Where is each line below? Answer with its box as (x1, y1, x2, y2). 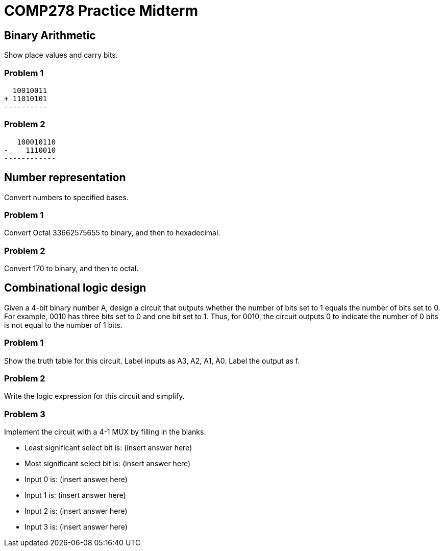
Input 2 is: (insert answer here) (24, 507, 128, 516)
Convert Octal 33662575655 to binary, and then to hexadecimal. (4, 228, 220, 237)
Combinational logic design (4, 281, 146, 295)
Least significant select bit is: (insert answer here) (24, 443, 192, 452)
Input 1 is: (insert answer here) (24, 491, 126, 500)
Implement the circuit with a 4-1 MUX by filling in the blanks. (4, 427, 206, 437)
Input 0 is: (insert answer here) (24, 475, 128, 484)
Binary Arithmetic (4, 29, 96, 42)
